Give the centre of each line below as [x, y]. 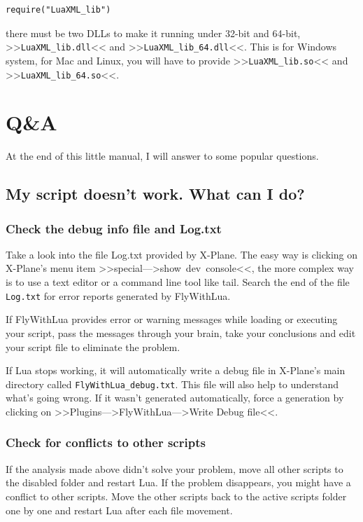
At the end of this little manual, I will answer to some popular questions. [162, 156]
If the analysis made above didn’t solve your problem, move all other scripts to [175, 468]
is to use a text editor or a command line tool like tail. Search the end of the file [178, 282]
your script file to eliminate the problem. [93, 346]
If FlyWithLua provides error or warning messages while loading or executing [172, 319]
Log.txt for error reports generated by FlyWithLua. [118, 295]
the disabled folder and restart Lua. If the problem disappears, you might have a [178, 482]
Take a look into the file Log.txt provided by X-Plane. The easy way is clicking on [182, 254]
